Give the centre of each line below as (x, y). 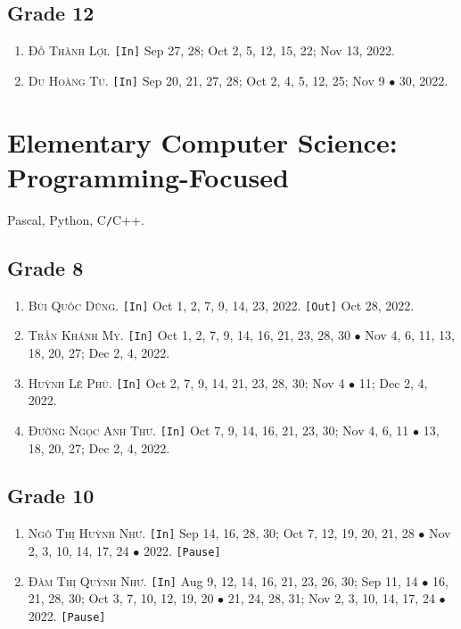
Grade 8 (45, 267)
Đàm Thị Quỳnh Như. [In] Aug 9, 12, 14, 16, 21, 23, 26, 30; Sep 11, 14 (223, 580)
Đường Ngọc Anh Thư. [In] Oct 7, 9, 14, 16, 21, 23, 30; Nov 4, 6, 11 (218, 430)
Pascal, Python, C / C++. (76, 219)
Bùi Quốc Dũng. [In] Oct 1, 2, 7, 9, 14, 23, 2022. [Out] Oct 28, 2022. (221, 305)
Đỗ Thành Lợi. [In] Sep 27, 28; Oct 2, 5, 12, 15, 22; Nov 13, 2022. (211, 50)
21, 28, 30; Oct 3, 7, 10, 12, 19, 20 (121, 598)
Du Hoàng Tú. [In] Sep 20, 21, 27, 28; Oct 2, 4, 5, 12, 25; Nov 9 (206, 80)
